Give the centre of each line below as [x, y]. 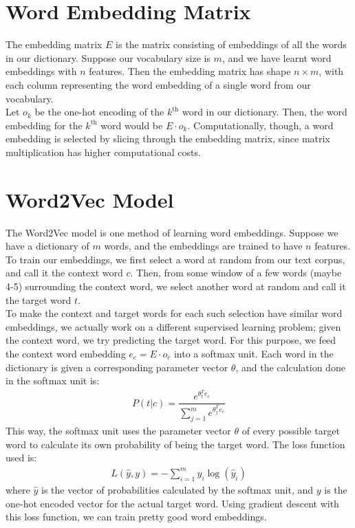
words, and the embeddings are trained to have [203, 246]
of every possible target [291, 431]
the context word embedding [66, 353]
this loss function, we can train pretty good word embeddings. [136, 517]
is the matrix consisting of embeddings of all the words [231, 44]
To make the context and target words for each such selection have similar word [174, 313]
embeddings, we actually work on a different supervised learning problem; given [173, 326]
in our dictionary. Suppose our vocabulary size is [108, 57]
